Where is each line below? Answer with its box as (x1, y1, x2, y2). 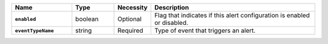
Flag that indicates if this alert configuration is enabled (154, 11, 310, 19)
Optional (117, 15, 142, 23)
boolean (75, 15, 99, 23)
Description (154, 4, 190, 11)
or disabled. (154, 18, 188, 27)
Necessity (117, 4, 148, 11)
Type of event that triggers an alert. (154, 27, 256, 34)
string (75, 27, 92, 34)
